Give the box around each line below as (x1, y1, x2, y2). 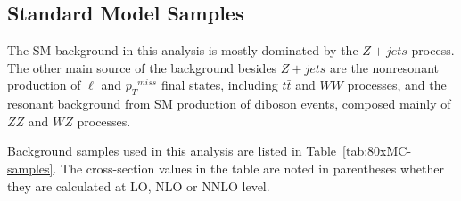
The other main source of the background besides (7, 58, 277, 76)
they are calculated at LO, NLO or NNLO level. (7, 176, 270, 195)
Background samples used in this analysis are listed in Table (7, 141, 337, 160)
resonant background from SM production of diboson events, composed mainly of (7, 94, 451, 113)
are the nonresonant (330, 58, 439, 76)
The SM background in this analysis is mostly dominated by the (7, 41, 358, 60)
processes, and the (347, 76, 447, 94)
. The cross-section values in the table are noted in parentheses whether (53, 158, 444, 177)
